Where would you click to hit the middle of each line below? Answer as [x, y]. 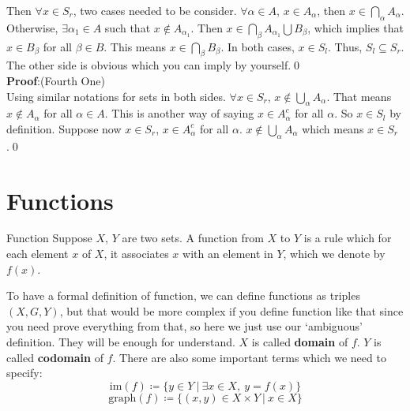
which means [333, 128]
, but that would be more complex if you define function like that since [231, 310]
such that [128, 27]
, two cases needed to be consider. [155, 10]
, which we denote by [334, 254]
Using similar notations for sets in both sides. [116, 96]
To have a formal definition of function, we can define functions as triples [183, 295]
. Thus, [345, 46]
